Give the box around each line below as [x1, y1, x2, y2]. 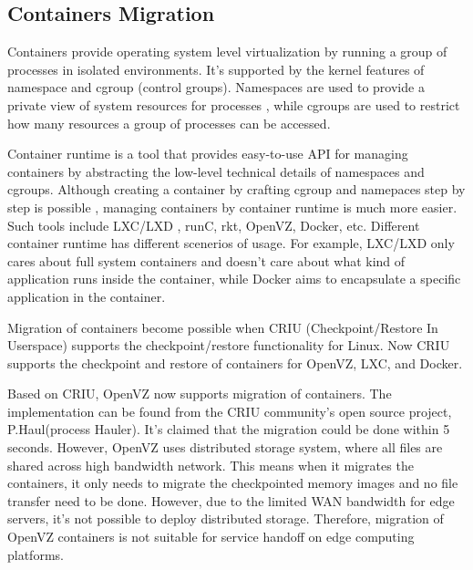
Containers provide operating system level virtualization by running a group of [7, 42, 447, 61]
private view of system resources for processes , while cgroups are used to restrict [7, 95, 460, 114]
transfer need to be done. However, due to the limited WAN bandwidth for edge [7, 491, 455, 510]
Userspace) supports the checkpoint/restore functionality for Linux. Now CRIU [7, 336, 450, 355]
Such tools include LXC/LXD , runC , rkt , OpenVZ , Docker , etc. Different [7, 215, 420, 234]
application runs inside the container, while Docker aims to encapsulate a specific [7, 269, 461, 288]
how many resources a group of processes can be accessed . [7, 113, 331, 132]
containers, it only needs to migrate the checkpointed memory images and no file [7, 473, 458, 492]
